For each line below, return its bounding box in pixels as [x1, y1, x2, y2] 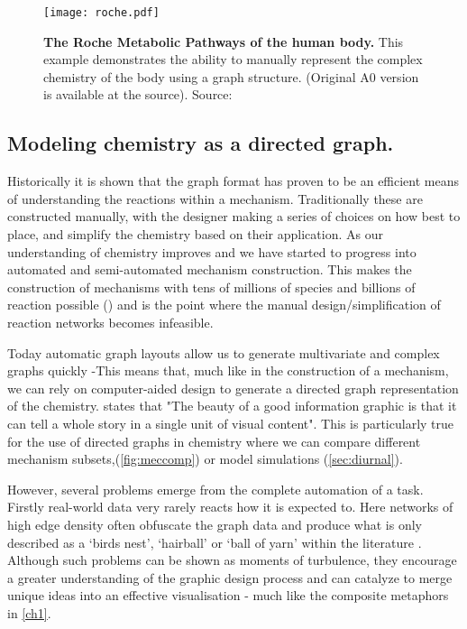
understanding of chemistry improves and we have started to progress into [7, 242, 417, 261]
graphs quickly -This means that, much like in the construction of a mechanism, [7, 361, 449, 380]
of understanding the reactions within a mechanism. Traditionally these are [7, 189, 423, 208]
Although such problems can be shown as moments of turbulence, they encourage [7, 550, 457, 569]
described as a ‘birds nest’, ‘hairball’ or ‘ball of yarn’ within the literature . [7, 532, 422, 551]
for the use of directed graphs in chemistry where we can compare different [7, 431, 421, 450]
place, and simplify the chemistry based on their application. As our [7, 225, 383, 244]
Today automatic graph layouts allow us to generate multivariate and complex [7, 343, 440, 362]
